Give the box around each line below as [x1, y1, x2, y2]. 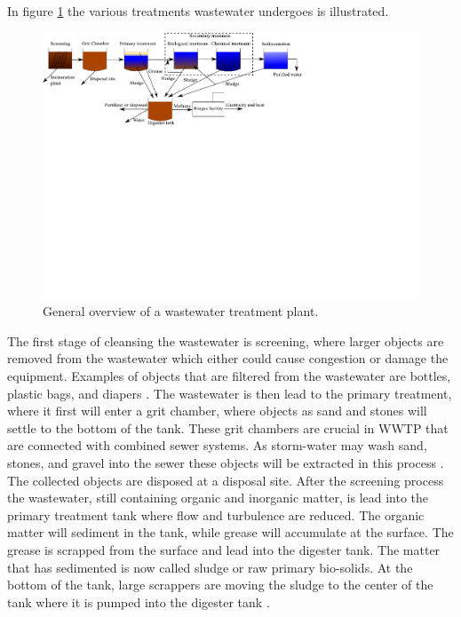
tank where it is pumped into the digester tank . [7, 592, 270, 611]
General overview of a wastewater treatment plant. [43, 302, 319, 320]
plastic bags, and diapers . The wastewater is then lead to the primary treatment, [7, 384, 452, 402]
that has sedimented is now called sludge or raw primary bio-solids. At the [7, 558, 413, 576]
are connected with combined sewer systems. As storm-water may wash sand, [7, 436, 427, 455]
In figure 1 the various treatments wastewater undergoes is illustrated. [7, 2, 389, 20]
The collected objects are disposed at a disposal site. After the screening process [7, 471, 444, 489]
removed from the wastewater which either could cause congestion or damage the [7, 349, 449, 368]
